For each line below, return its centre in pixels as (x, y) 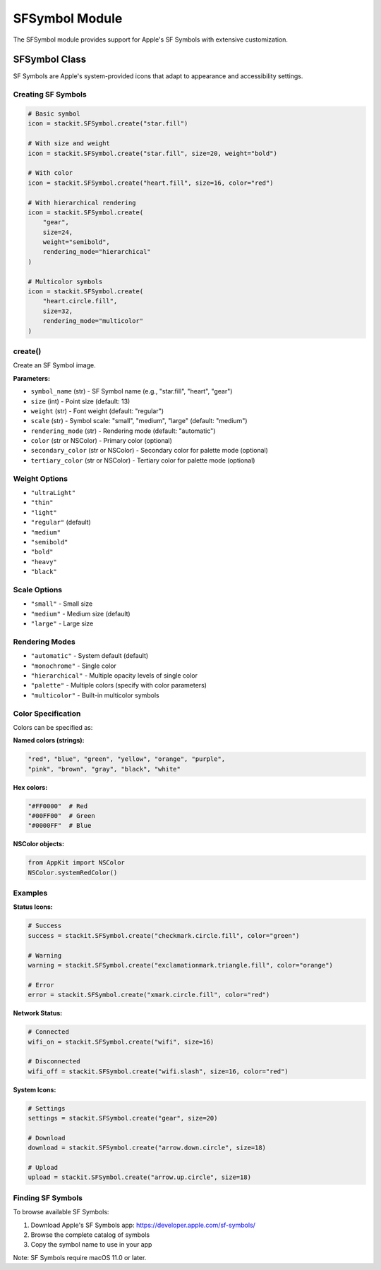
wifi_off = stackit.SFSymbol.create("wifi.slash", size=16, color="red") (158, 1071)
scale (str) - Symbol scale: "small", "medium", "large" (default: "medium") (139, 421)
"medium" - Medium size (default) (80, 613)
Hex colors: (30, 787)
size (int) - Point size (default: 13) (80, 401)
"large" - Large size (62, 623)
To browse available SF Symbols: (61, 1212)
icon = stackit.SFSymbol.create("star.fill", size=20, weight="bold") (153, 153)
